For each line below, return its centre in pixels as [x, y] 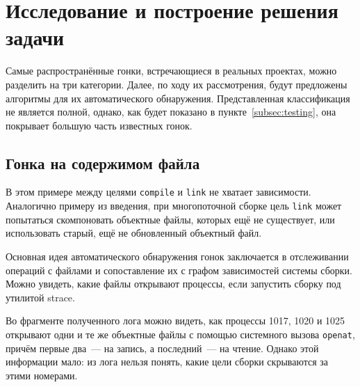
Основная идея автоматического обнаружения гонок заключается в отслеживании [177, 256]
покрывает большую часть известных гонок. [99, 125]
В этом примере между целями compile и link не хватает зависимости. [158, 192]
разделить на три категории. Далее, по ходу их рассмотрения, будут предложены [177, 84]
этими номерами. [42, 375]
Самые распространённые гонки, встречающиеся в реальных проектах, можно [171, 71]
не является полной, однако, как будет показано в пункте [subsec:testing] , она [171, 112]
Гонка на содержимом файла [103, 163]
